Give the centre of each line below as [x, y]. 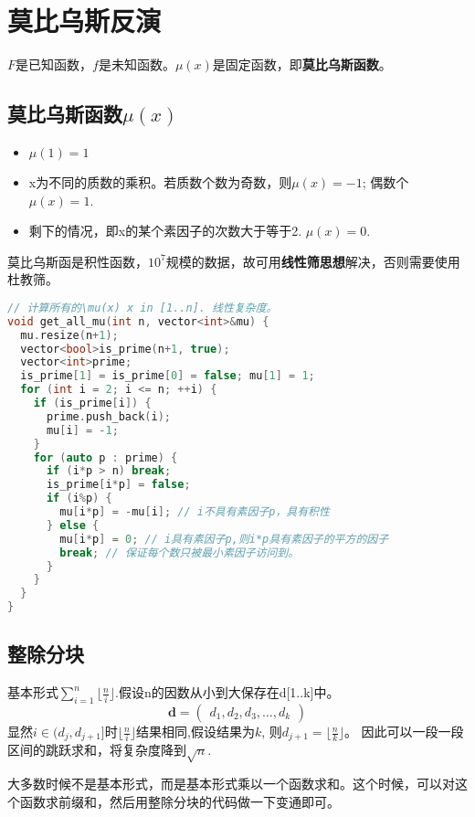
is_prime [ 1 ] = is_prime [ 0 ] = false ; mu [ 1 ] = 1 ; [168, 376]
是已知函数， [54, 64]
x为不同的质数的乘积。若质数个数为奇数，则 [160, 181]
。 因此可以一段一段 [404, 732]
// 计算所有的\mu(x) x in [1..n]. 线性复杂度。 [142, 308]
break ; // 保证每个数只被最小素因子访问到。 [179, 552]
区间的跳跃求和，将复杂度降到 [97, 750]
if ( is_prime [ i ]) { [92, 403]
